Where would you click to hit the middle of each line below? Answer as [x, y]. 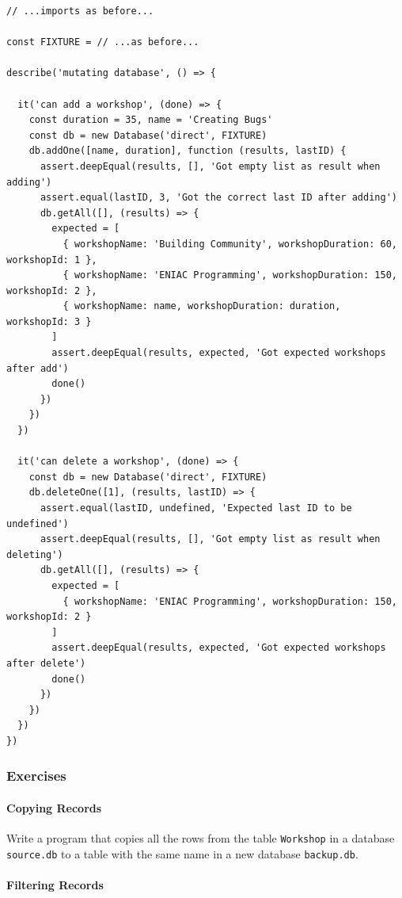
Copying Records [54, 807]
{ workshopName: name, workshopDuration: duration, [202, 306]
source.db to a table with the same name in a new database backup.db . [182, 853]
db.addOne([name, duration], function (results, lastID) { [188, 151]
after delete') [46, 663]
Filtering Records [55, 885]
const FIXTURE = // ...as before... [103, 42]
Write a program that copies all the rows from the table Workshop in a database [201, 838]
